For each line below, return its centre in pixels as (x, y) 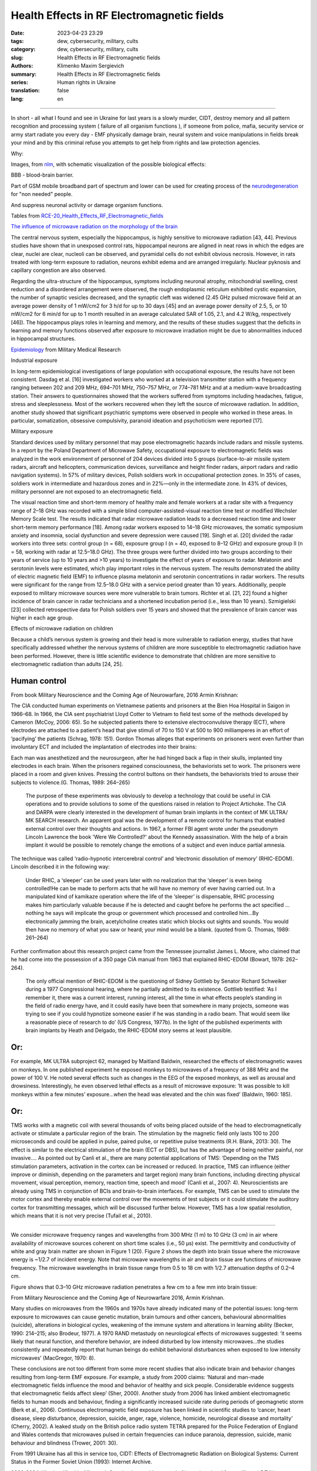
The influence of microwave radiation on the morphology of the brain (95, 227)
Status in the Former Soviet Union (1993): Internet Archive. (82, 1462)
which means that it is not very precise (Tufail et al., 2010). (82, 1216)
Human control (39, 680)
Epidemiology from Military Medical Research (66, 350)
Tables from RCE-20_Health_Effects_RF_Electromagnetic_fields (87, 215)
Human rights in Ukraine (87, 82)
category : (23, 49)
